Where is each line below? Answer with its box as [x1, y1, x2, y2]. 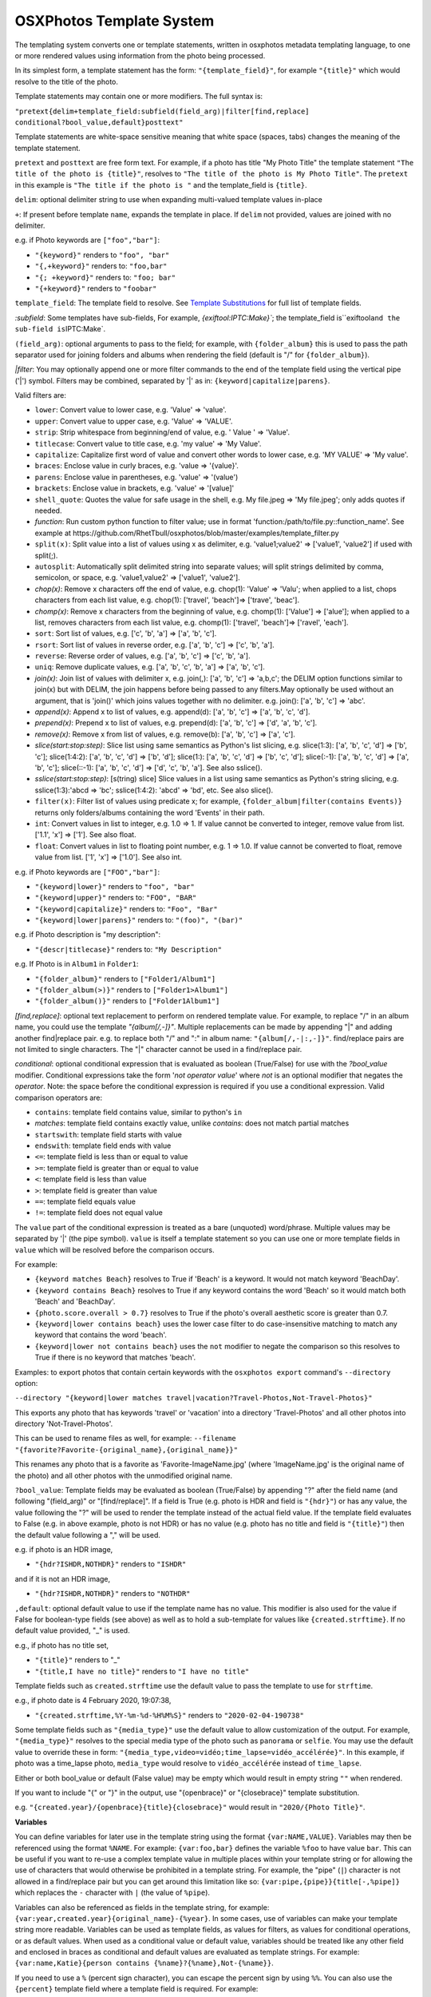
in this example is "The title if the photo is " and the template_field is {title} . [14, 180, 307, 189]
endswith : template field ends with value [34, 1141, 172, 1150]
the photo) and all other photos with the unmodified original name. [14, 1471, 233, 1480]
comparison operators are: [14, 1093, 103, 1102]
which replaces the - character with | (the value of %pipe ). [14, 1888, 211, 1897]
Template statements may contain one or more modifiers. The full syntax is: [14, 92, 263, 101]
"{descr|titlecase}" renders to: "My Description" [34, 944, 223, 954]
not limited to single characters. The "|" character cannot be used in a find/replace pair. [14, 1044, 302, 1054]
